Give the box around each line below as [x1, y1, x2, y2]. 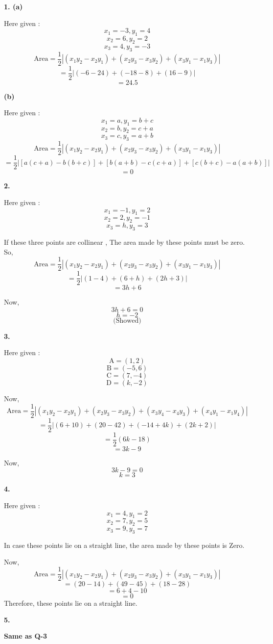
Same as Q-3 [4, 631, 47, 641]
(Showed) [113, 317, 141, 324]
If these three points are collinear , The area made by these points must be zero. [4, 236, 245, 247]
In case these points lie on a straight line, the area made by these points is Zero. [4, 540, 245, 550]
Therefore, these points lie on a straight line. [4, 598, 137, 608]
